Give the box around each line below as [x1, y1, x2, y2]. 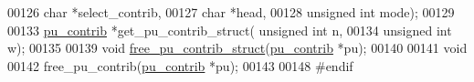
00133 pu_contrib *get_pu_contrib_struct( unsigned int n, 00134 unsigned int [7, 20, 452, 39]
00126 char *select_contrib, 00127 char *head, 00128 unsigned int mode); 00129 [7, 3, 455, 21]
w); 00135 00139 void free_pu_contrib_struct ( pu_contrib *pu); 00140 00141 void [7, 38, 468, 57]
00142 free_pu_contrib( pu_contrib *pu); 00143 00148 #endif [7, 56, 353, 75]
